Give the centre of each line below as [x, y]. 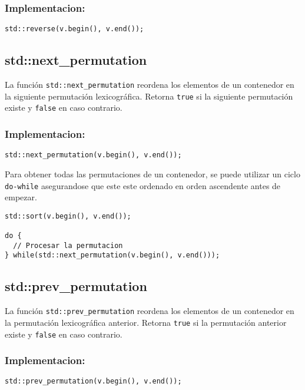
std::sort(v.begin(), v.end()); [68, 216]
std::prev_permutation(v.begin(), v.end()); [93, 381]
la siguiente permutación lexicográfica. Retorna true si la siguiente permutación [149, 96]
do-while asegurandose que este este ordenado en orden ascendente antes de [143, 185]
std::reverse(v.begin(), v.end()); [74, 29]
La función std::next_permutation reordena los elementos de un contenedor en [150, 85]
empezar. [21, 197]
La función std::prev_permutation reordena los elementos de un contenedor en [150, 311]
